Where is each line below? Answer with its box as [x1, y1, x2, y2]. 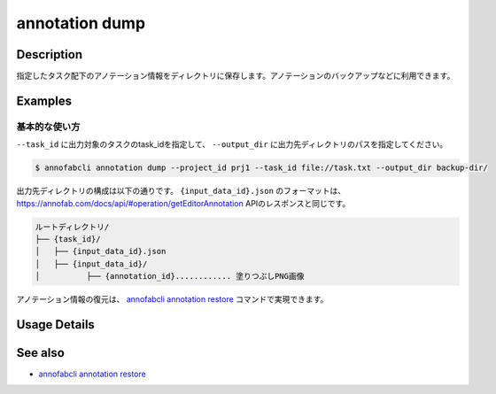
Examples [16, 93, 73, 108]
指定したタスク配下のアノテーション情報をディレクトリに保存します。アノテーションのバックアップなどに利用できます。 [16, 71, 455, 81]
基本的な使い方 [16, 120, 81, 133]
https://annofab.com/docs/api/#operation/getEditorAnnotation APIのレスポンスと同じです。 [16, 197, 351, 208]
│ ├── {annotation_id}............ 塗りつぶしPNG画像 [35, 271, 305, 282]
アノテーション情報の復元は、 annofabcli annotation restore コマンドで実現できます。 [16, 294, 329, 305]
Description [16, 47, 83, 62]
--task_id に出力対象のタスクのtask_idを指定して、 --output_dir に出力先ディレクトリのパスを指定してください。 [16, 139, 448, 150]
